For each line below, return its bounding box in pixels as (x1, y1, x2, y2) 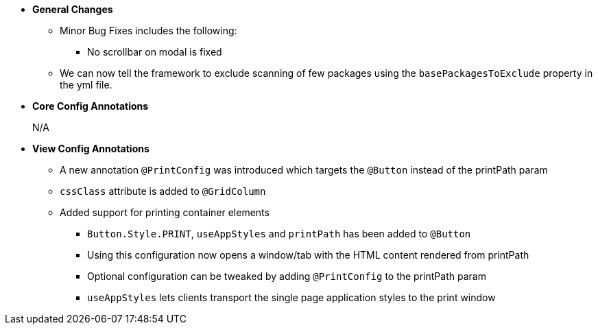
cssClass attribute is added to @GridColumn (60, 185, 266, 197)
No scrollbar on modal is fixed (87, 46, 222, 58)
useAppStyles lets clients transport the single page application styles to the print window (87, 292, 496, 303)
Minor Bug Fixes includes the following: (60, 25, 237, 36)
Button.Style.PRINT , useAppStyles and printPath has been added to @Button (87, 228, 471, 239)
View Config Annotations (32, 143, 149, 154)
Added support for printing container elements (60, 207, 270, 218)
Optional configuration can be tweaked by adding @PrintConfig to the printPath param (87, 270, 486, 282)
